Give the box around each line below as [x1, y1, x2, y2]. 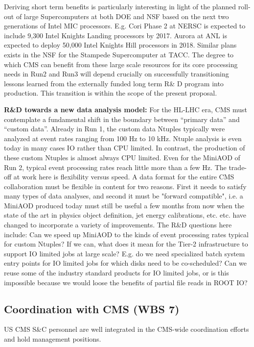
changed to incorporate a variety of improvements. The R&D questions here [4, 220, 232, 230]
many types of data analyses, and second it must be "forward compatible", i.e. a [4, 191, 243, 201]
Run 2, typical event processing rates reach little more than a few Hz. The [4, 162, 227, 172]
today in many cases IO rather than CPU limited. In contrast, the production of [4, 143, 245, 153]
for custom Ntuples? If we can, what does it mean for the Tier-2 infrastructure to [4, 239, 248, 249]
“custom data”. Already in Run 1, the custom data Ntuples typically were [4, 124, 225, 134]
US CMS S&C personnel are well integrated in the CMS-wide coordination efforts [4, 324, 249, 334]
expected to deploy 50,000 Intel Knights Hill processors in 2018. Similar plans [4, 40, 237, 50]
